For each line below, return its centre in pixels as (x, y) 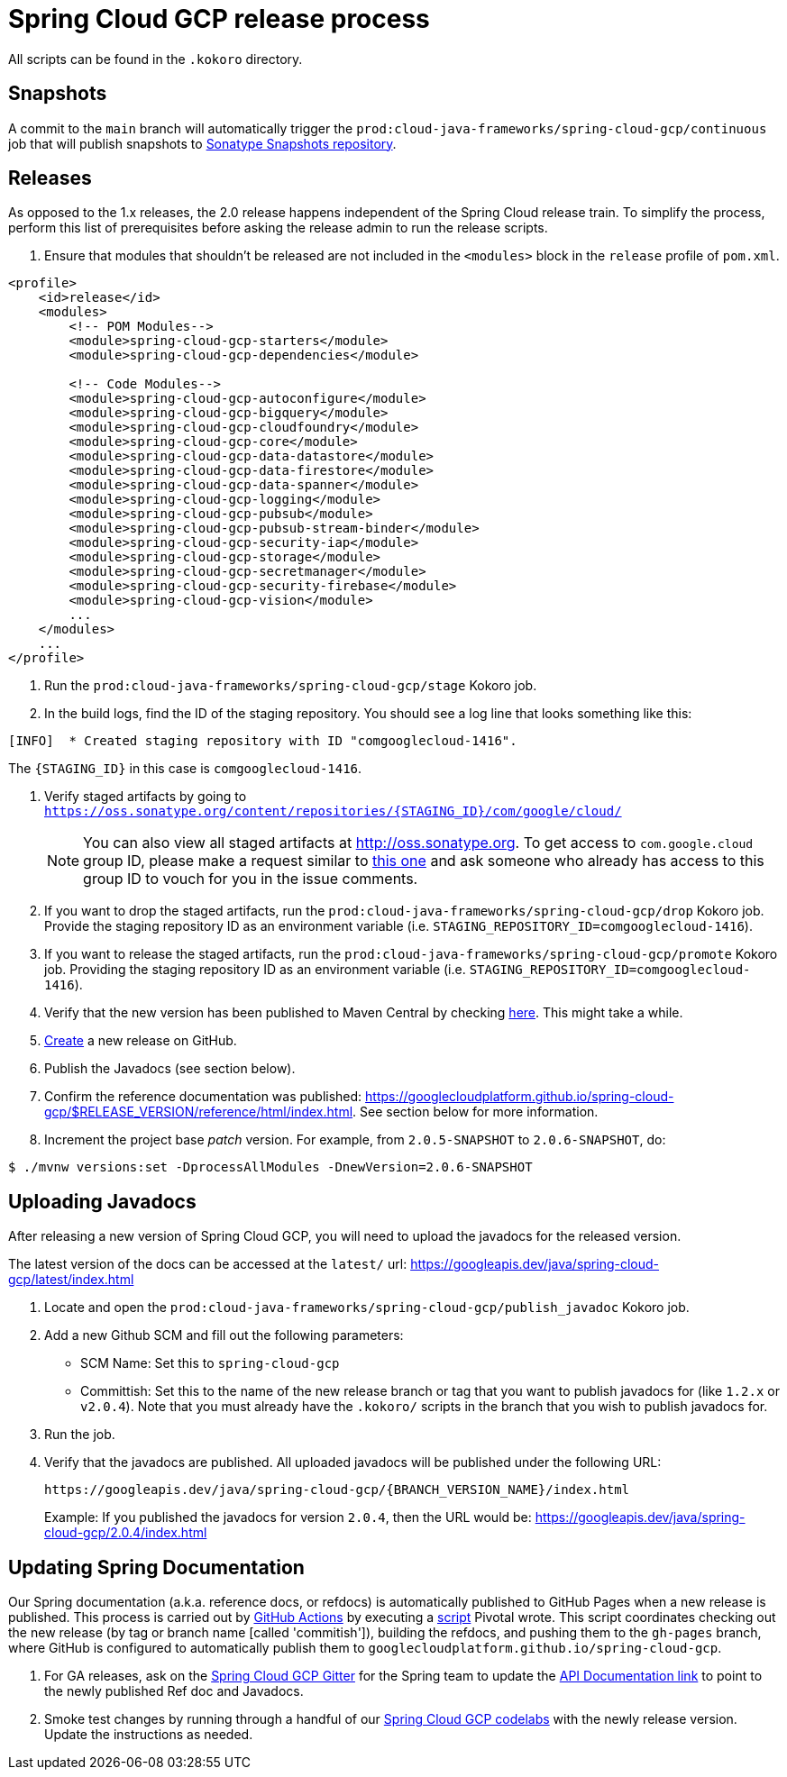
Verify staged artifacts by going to (146, 797)
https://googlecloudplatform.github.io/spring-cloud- (520, 1097)
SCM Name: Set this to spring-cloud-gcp (210, 1363)
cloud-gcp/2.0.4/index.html (126, 1533)
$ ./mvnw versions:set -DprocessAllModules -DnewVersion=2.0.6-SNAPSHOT (270, 1167)
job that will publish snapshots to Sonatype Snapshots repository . (202, 143)
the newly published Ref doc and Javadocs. (174, 1691)
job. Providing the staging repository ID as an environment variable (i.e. (255, 970)
